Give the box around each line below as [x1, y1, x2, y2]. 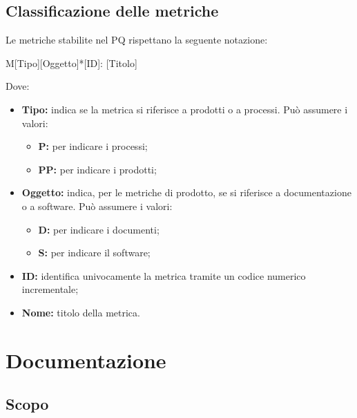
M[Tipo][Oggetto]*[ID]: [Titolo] [6, 55, 137, 70]
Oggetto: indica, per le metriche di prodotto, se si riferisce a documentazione [21, 185, 351, 200]
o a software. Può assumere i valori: [21, 198, 173, 213]
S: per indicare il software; [38, 245, 151, 260]
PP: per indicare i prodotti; [38, 162, 157, 176]
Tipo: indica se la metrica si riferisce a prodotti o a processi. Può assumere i [21, 102, 348, 116]
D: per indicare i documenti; [38, 222, 160, 236]
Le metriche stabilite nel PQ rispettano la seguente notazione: [6, 32, 268, 47]
